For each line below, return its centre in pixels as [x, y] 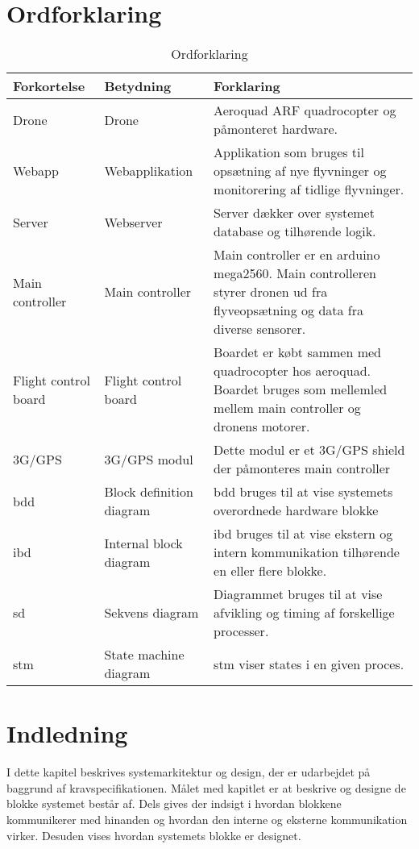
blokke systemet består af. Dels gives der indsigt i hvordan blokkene [174, 803]
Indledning [67, 733]
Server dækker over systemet [294, 213]
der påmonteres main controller [302, 468]
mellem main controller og [287, 408]
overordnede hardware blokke [296, 510]
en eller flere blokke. [270, 571]
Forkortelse [49, 86]
